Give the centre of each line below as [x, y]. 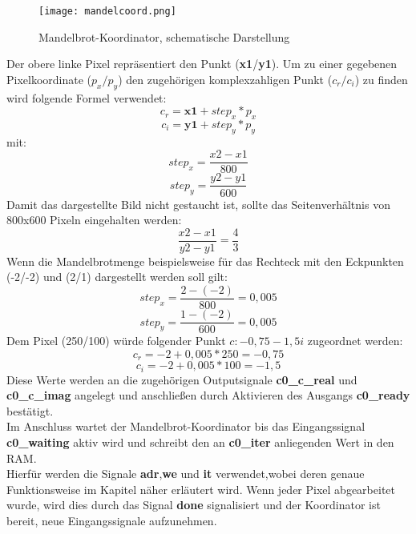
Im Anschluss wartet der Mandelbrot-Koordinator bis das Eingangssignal [186, 426]
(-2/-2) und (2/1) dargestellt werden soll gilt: [117, 277]
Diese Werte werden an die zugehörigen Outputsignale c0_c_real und [182, 379]
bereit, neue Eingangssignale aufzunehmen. [112, 520]
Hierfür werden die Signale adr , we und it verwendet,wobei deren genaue [186, 474]
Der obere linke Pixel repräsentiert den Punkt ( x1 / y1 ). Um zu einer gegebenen [202, 64]
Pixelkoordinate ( [49, 79]
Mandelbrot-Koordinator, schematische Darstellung [164, 36]
